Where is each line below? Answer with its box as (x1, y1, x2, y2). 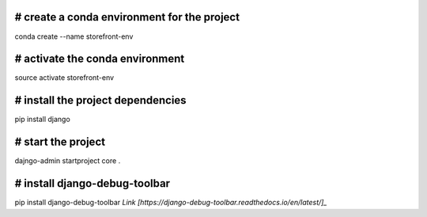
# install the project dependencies (14, 93, 187, 107)
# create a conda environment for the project (14, 10, 240, 24)
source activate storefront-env (14, 73, 115, 82)
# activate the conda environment (14, 52, 185, 66)
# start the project (14, 135, 106, 149)
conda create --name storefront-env (14, 32, 134, 41)
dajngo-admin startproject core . (14, 156, 121, 166)
